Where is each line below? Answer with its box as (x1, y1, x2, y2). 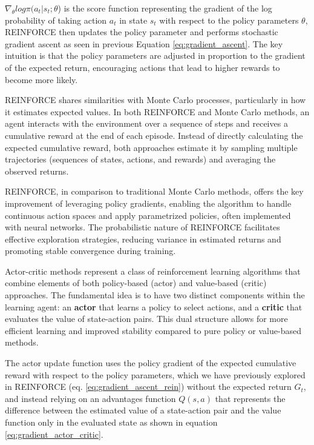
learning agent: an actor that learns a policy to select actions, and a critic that (5, 300, 303, 313)
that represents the (215, 392, 286, 404)
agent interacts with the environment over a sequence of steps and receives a (5, 117, 288, 130)
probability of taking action (5, 13, 107, 26)
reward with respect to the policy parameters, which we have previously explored (5, 368, 306, 381)
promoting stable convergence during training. (5, 244, 176, 257)
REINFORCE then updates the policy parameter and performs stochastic (5, 25, 278, 38)
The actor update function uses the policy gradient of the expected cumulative (5, 356, 296, 369)
